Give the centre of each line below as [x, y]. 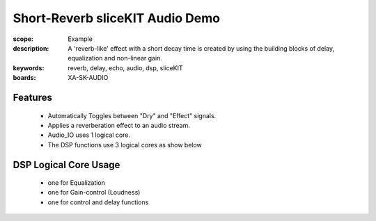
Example [80, 39]
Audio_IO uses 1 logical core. [89, 135]
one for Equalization [77, 183]
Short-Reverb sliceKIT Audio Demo [117, 18]
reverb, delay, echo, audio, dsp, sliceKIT [126, 68]
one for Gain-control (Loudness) [94, 193]
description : [31, 48]
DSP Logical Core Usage [66, 164]
